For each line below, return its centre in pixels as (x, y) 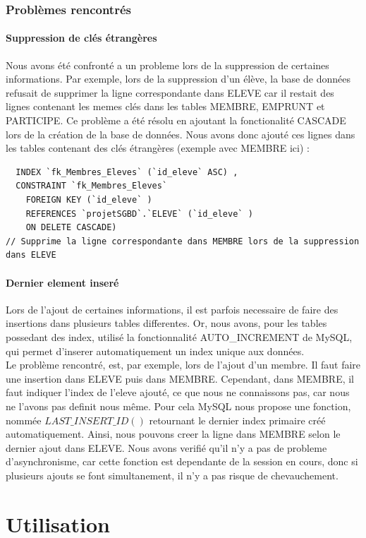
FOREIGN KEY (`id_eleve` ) (89, 199)
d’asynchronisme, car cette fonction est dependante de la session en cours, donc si (182, 461)
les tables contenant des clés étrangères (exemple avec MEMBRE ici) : (158, 148)
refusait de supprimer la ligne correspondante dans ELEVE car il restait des (170, 92)
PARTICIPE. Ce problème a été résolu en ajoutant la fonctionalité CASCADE (176, 120)
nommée (24, 420)
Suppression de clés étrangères (81, 38)
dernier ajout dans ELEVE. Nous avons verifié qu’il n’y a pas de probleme (166, 447)
